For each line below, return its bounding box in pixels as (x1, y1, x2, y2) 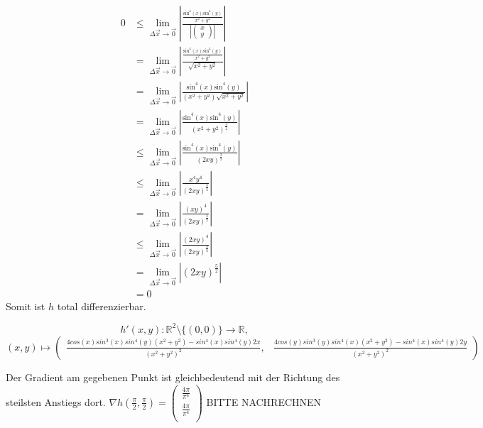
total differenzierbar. (57, 298, 146, 313)
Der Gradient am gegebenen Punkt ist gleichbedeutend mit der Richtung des (6, 369, 340, 384)
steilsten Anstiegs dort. (6, 394, 106, 409)
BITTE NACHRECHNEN (206, 394, 322, 409)
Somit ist (6, 298, 45, 313)
